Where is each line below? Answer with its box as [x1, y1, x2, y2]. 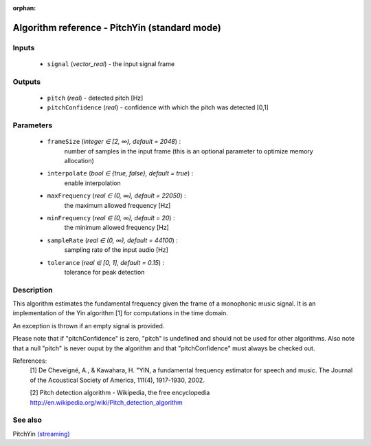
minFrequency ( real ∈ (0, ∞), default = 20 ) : [47, 214, 175, 222]
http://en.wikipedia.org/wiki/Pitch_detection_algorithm [30, 398, 183, 406]
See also [12, 415, 43, 425]
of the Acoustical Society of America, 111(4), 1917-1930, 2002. [30, 376, 205, 384]
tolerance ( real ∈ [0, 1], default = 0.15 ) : [47, 258, 165, 266]
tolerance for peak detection [64, 268, 145, 276]
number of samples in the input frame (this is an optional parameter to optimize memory [64, 147, 314, 155]
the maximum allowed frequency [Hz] [64, 201, 171, 209]
